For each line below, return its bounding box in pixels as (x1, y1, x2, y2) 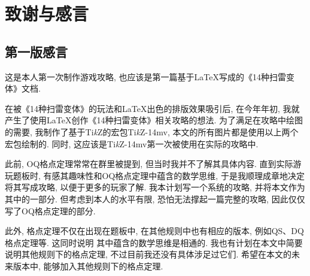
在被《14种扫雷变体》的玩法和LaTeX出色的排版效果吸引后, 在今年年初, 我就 (5, 102, 300, 114)
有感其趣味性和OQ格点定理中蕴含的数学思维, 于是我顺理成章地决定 (43, 169, 305, 181)
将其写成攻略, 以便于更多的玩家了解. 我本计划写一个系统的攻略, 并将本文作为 (5, 181, 305, 193)
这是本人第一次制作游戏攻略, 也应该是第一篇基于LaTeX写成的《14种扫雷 (5, 70, 286, 83)
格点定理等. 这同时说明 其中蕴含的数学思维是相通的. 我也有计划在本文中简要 (5, 236, 303, 248)
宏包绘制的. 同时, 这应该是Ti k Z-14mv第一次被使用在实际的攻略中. (5, 137, 259, 150)
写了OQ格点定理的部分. (5, 204, 96, 217)
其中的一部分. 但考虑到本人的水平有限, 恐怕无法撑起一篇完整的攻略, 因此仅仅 (5, 192, 305, 205)
